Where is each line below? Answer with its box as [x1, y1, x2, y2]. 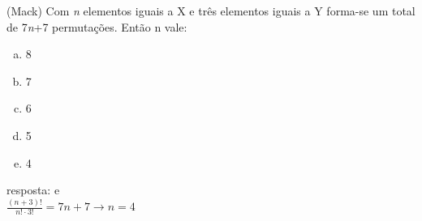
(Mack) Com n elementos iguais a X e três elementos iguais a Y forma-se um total [6, 2, 416, 19]
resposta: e [6, 181, 60, 198]
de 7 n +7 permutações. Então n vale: [6, 18, 187, 35]
